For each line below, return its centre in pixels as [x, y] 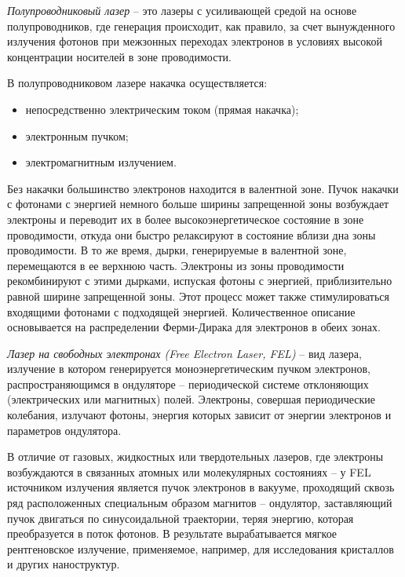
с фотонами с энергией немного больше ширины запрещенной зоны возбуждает [198, 204]
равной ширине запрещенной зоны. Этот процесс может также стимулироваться [198, 296]
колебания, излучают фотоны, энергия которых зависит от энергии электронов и [199, 415]
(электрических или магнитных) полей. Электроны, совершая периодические [191, 399]
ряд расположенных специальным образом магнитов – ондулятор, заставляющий [200, 503]
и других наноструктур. [64, 564]
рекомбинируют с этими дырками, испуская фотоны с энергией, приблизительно [200, 281]
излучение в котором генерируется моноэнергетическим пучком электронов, [189, 369]
